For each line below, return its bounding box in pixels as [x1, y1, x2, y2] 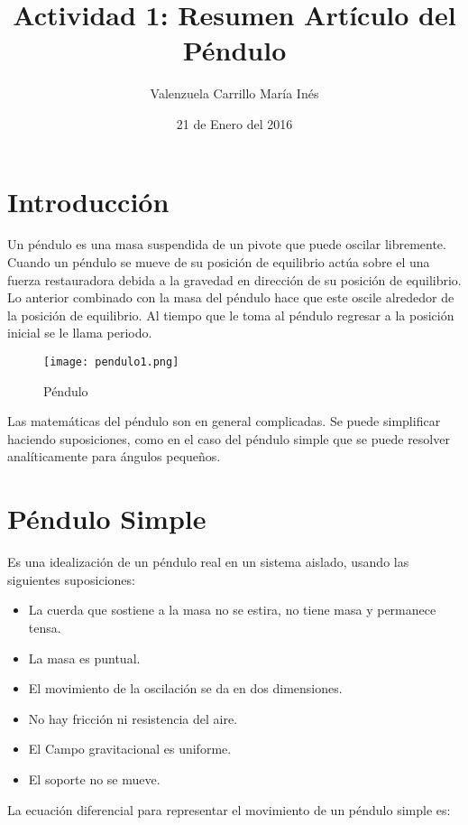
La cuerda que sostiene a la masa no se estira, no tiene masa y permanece [28, 600, 436, 619]
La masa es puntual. [28, 648, 141, 667]
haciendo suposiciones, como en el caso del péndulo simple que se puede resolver [7, 429, 450, 448]
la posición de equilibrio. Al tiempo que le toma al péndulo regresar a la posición [7, 305, 454, 324]
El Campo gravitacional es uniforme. [28, 739, 232, 758]
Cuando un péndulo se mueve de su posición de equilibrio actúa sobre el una [7, 253, 430, 272]
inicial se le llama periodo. [7, 323, 152, 342]
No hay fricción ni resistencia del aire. [28, 709, 238, 728]
